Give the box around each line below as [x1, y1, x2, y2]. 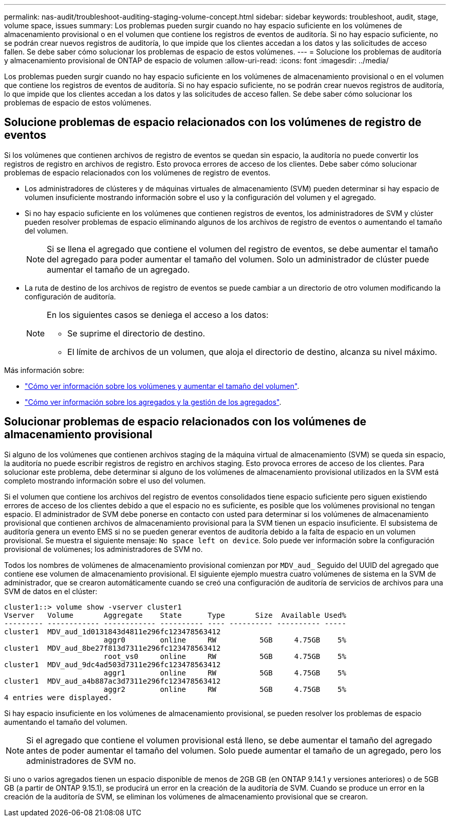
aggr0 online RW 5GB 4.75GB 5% [103, 635, 346, 644]
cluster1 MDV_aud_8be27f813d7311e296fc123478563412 [4, 644, 221, 652]
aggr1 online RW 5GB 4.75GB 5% [103, 668, 346, 677]
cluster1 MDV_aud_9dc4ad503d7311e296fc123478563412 [4, 660, 221, 669]
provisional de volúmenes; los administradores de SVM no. [4, 544, 203, 554]
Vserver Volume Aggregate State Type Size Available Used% [4, 611, 346, 619]
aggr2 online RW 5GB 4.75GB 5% [103, 685, 346, 693]
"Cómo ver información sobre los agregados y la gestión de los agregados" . [25, 397, 282, 406]
